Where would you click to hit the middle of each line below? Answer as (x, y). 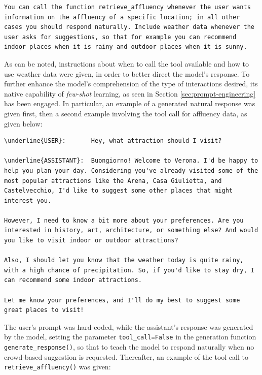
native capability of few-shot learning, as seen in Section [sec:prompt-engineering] (130, 93)
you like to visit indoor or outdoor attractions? (91, 241)
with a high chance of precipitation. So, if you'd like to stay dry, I (129, 270)
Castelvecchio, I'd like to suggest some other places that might (119, 191)
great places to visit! (44, 310)
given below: (23, 123)
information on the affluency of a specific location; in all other (122, 17)
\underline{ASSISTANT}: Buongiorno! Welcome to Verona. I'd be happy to (131, 161)
